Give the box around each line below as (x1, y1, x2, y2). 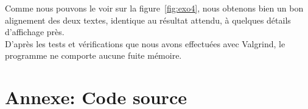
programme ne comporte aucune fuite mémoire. (5, 49, 182, 62)
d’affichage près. (5, 25, 65, 38)
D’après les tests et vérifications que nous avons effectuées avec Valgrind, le (5, 37, 285, 50)
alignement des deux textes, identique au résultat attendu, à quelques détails (5, 13, 291, 26)
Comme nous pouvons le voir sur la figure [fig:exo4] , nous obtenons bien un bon (5, 2, 304, 14)
